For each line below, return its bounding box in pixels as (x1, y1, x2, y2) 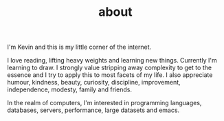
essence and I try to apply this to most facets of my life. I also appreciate (7, 71, 213, 79)
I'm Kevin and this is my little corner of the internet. (7, 43, 152, 52)
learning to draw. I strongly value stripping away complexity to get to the (7, 63, 212, 72)
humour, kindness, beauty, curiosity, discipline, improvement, (7, 78, 181, 87)
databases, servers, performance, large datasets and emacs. (7, 106, 180, 114)
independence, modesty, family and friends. (7, 85, 133, 93)
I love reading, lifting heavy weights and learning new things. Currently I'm (7, 56, 218, 65)
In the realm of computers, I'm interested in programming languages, (7, 99, 202, 107)
